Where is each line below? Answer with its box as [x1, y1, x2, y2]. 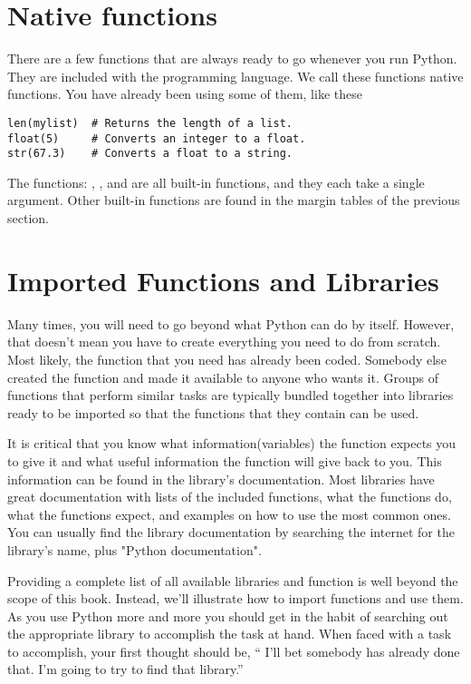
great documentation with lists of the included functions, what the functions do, [7, 487, 452, 506]
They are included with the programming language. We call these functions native [7, 66, 464, 85]
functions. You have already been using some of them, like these [7, 84, 362, 103]
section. [7, 209, 49, 228]
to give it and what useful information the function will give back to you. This [7, 451, 442, 470]
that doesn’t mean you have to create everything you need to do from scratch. [7, 332, 441, 351]
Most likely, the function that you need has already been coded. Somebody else [7, 349, 447, 368]
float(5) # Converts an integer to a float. [7, 132, 306, 145]
